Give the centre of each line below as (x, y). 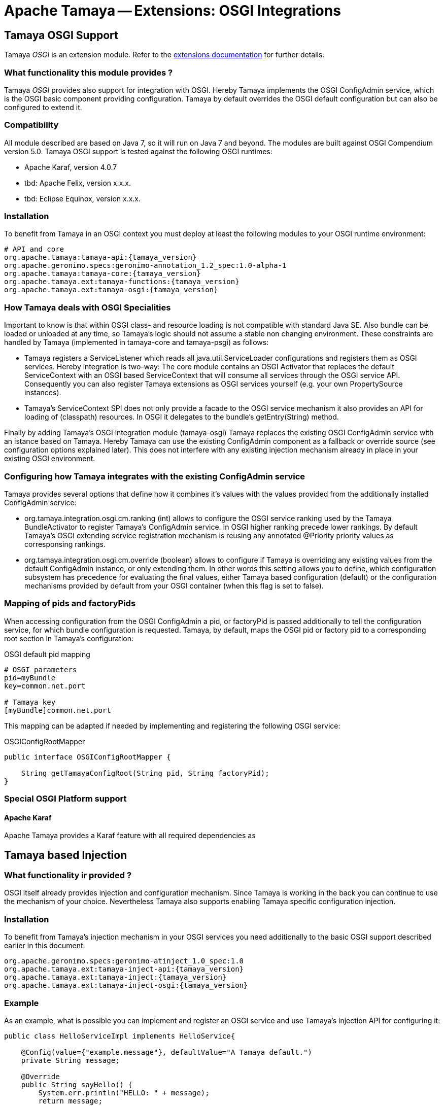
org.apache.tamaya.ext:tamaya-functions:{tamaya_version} (122, 282)
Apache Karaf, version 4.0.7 (71, 167)
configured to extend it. (43, 107)
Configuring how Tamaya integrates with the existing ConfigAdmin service (155, 476)
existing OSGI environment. (50, 459)
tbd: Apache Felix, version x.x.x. (78, 183)
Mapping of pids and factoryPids (70, 603)
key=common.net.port (45, 686)
